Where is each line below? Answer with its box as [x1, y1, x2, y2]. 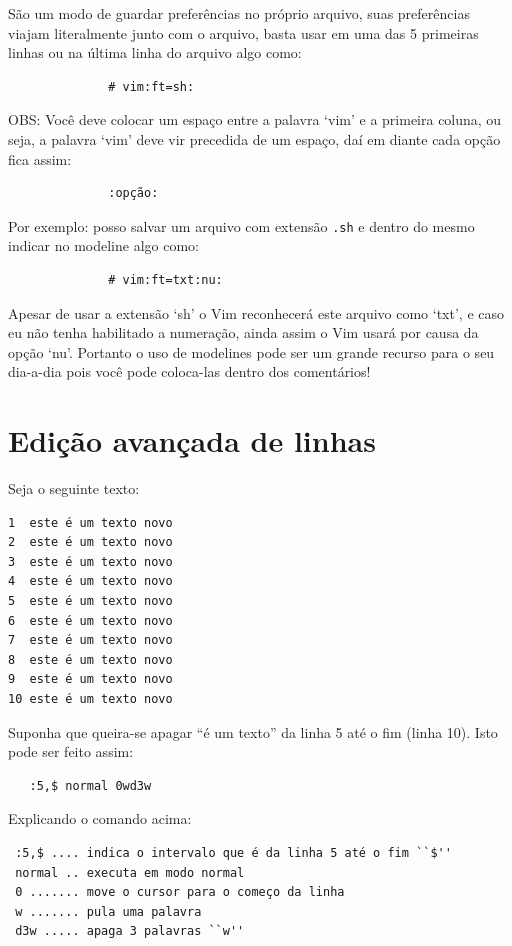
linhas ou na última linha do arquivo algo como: [8, 42, 302, 63]
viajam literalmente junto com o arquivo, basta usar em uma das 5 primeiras [8, 22, 479, 43]
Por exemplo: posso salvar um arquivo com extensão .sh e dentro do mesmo [8, 215, 475, 236]
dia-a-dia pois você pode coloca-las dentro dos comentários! [8, 361, 371, 382]
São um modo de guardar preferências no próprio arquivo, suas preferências [8, 3, 470, 23]
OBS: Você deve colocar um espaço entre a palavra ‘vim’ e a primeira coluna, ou [8, 109, 502, 130]
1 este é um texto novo [8, 515, 173, 530]
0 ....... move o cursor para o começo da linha [15, 885, 345, 900]
